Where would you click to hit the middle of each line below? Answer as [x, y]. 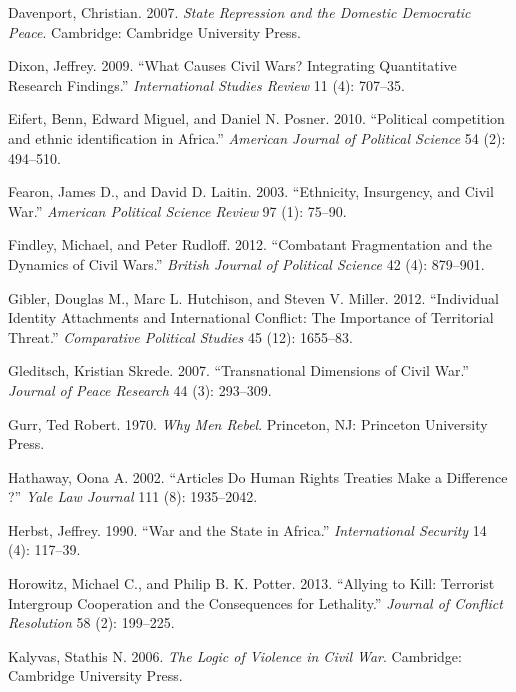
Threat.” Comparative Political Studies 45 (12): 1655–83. [180, 336]
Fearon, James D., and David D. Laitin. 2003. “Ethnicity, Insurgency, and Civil [251, 191]
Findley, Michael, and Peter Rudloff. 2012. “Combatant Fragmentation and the [250, 244]
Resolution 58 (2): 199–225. [91, 622]
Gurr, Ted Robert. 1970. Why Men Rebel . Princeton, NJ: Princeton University [248, 423]
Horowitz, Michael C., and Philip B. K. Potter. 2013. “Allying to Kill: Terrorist [251, 583]
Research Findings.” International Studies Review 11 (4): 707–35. [206, 84]
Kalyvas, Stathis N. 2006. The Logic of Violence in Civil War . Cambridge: [235, 655]
